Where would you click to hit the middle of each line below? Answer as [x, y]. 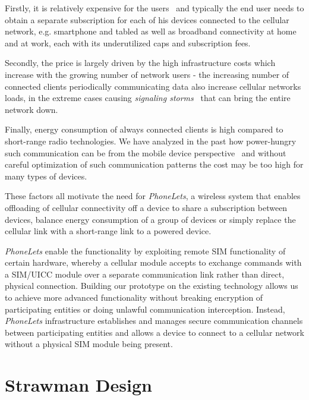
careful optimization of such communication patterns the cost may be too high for [154, 164]
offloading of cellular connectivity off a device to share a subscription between [146, 207]
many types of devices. [46, 176]
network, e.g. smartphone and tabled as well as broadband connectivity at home [151, 31]
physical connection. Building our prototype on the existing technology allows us [152, 286]
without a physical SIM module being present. [89, 344]
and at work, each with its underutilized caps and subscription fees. [128, 42]
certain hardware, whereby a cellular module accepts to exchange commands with [153, 262]
